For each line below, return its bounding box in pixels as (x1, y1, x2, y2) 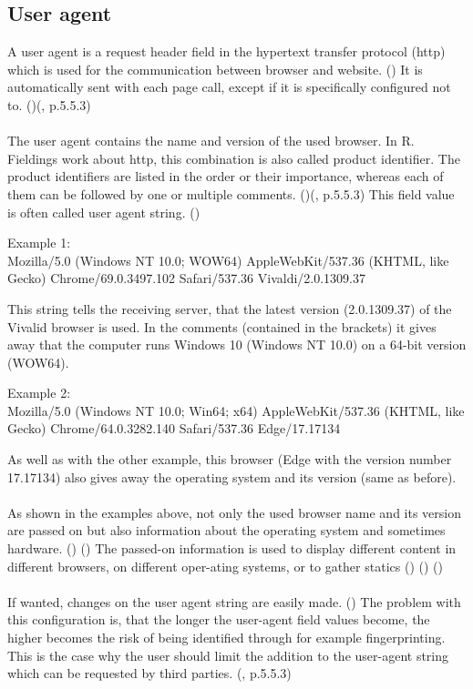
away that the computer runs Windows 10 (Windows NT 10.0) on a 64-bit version (7, 335, 467, 354)
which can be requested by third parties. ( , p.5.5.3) (7, 664, 292, 683)
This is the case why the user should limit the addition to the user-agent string (7, 645, 449, 664)
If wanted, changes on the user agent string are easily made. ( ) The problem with (7, 592, 461, 611)
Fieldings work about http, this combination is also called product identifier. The (7, 148, 460, 167)
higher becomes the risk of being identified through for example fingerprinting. (7, 628, 446, 647)
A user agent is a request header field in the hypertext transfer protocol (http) (7, 42, 446, 61)
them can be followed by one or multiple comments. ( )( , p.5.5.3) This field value (7, 184, 455, 203)
